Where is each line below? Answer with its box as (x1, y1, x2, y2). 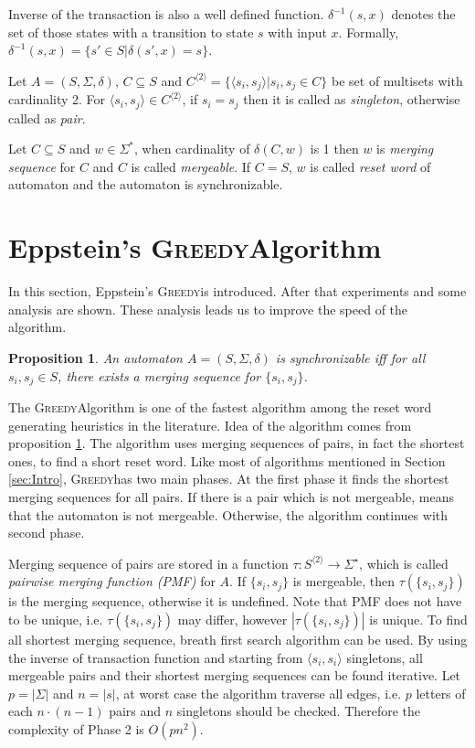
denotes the (391, 5, 456, 23)
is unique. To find (369, 609, 468, 628)
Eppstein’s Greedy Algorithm (8, 229, 382, 266)
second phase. (8, 523, 85, 542)
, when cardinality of (133, 139, 250, 158)
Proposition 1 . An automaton (8, 347, 183, 367)
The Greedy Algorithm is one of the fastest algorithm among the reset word (8, 398, 432, 417)
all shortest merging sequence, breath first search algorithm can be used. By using (8, 629, 468, 648)
